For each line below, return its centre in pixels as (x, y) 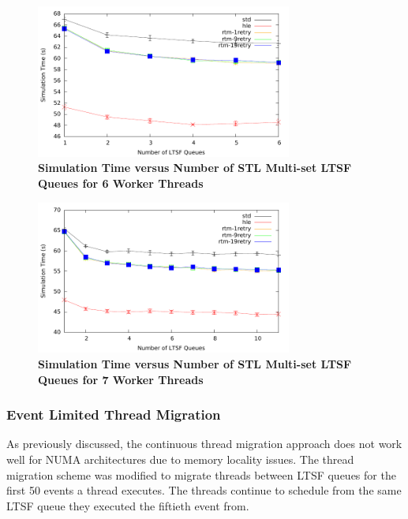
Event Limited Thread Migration (114, 414)
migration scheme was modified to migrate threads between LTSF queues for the (201, 474)
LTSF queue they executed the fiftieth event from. (128, 505)
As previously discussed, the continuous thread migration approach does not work (204, 444)
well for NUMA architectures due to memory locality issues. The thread (180, 459)
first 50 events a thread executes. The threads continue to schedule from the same (204, 490)
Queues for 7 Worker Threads (121, 379)
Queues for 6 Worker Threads (121, 183)
